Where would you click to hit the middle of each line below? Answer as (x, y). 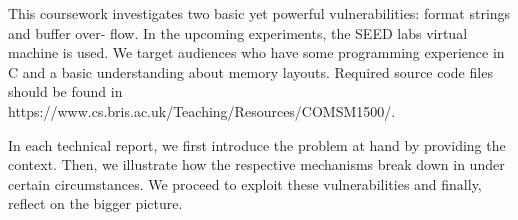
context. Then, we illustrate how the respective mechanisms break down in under (256, 164)
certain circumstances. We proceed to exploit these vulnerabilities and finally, (245, 183)
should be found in (65, 91)
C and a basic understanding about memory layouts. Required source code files (250, 71)
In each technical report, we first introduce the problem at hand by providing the (257, 144)
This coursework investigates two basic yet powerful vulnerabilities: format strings (259, 13)
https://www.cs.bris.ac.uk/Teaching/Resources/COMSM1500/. (202, 110)
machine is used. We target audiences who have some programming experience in (256, 52)
